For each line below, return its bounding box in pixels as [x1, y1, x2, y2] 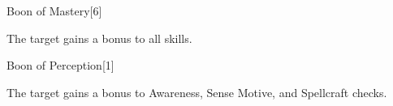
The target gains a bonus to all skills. [6, 29, 192, 46]
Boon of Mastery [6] [6, 2, 102, 19]
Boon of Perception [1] [6, 57, 114, 74]
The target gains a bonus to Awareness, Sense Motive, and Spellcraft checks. [6, 83, 387, 100]
